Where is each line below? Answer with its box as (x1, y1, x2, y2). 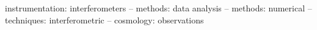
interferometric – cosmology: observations (49, 13, 204, 26)
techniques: (5, 13, 46, 26)
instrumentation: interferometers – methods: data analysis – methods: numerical (5, 2, 305, 14)
